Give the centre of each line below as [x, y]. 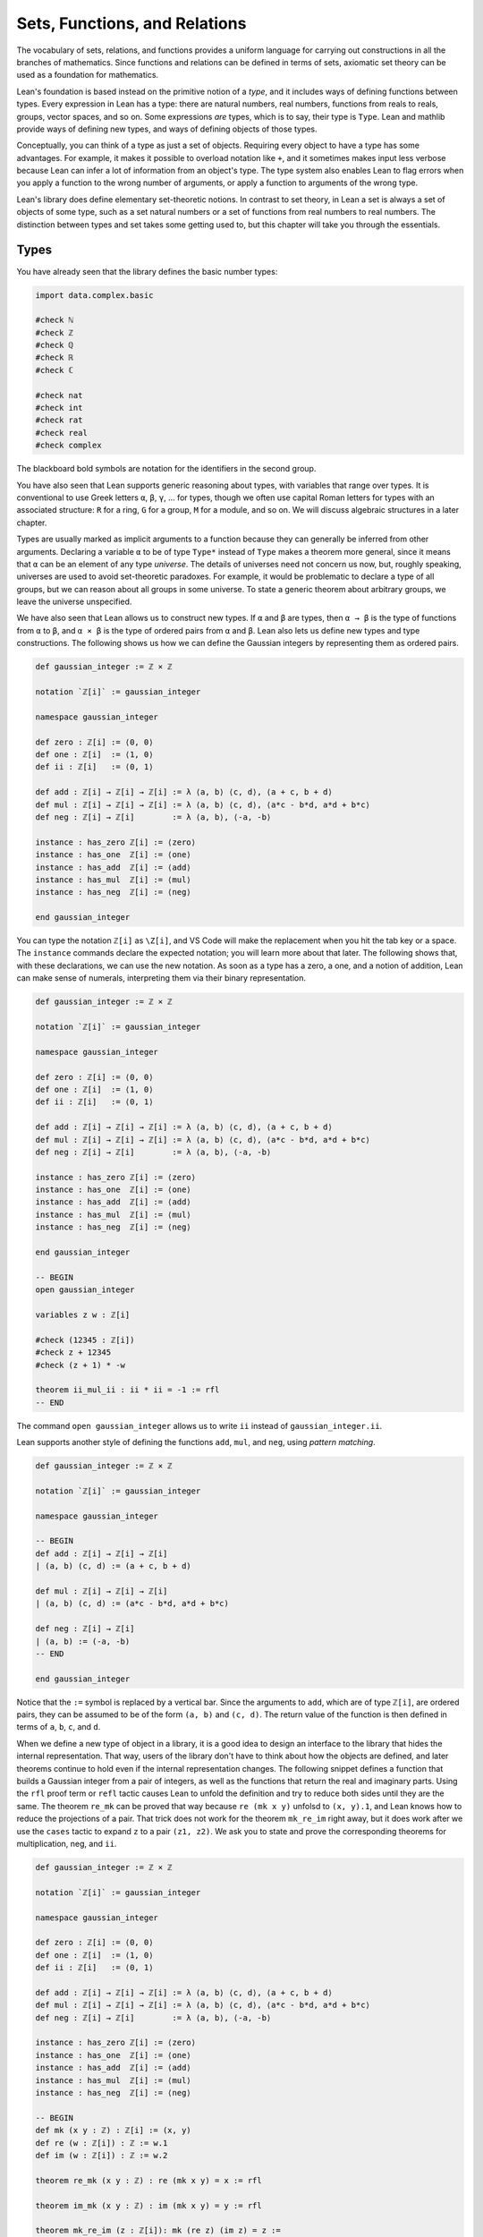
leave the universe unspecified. [74, 602]
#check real [62, 433]
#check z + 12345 [73, 1352]
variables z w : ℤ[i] [83, 1314]
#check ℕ [55, 320]
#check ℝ [55, 357]
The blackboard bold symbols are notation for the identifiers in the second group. [166, 469]
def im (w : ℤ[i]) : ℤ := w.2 [102, 2155]
